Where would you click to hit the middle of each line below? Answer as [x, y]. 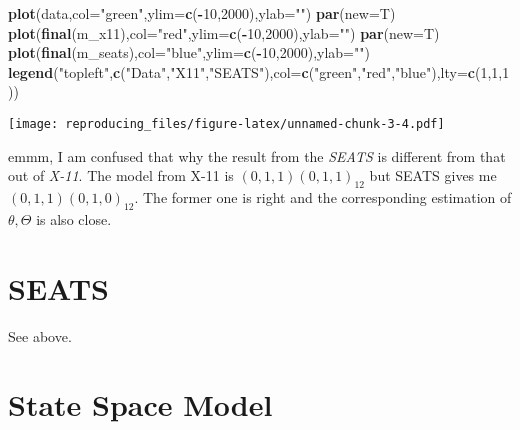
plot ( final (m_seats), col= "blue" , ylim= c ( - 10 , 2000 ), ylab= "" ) [189, 52]
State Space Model [140, 404]
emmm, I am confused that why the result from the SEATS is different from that [257, 155]
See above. [40, 335]
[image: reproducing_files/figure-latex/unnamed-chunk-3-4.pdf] [226, 123]
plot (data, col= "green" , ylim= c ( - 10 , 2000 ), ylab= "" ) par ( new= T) [202, 13]
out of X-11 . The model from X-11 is [121, 175]
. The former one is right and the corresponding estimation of [323, 197]
